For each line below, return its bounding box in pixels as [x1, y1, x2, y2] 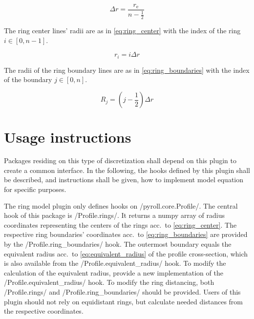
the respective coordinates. [4, 306, 84, 316]
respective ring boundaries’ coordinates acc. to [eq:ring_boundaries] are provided [4, 229, 248, 239]
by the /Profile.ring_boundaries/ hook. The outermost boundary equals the [4, 238, 232, 249]
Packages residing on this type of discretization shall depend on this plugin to [4, 155, 236, 166]
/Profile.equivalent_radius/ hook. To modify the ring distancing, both [4, 277, 214, 287]
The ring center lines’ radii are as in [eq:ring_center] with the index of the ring [4, 25, 241, 36]
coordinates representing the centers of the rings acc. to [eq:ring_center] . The [4, 219, 237, 230]
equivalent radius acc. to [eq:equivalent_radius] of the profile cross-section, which [4, 248, 248, 258]
